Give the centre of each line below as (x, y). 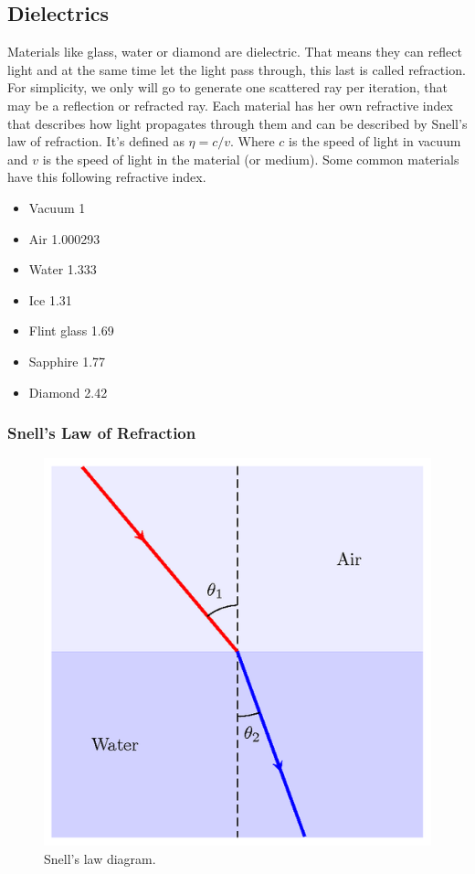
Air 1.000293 (64, 238)
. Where (253, 141)
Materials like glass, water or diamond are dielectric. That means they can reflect (235, 52)
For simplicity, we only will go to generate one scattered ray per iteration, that (228, 87)
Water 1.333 (63, 269)
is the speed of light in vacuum (375, 141)
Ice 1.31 (50, 299)
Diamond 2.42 (68, 392)
